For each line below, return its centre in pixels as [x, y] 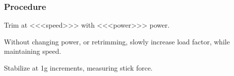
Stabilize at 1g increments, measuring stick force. [78, 68]
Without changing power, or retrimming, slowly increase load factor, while [117, 41]
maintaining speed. [33, 51]
